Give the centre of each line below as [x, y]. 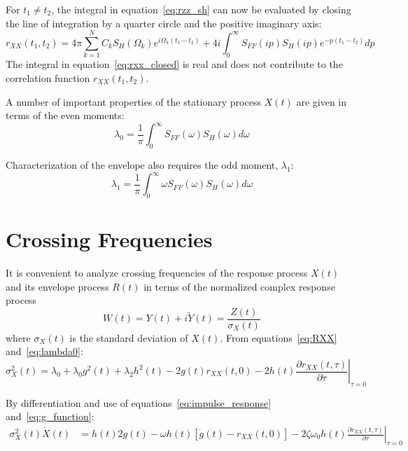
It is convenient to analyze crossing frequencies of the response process [157, 272]
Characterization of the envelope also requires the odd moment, [142, 164]
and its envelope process [57, 286]
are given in [322, 101]
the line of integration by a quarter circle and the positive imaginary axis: [164, 23]
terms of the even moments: [65, 115]
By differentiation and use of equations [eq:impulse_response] [139, 402]
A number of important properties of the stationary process [133, 101]
